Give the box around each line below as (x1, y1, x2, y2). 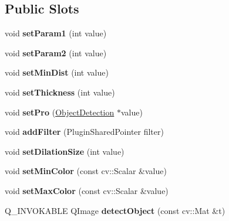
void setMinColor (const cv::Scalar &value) (5, 165, 167, 177)
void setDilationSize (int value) (5, 145, 124, 157)
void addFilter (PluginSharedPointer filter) (5, 125, 164, 138)
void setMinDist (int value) (5, 66, 109, 79)
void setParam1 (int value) (5, 27, 107, 39)
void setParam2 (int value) (5, 46, 107, 59)
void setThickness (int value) (5, 86, 115, 98)
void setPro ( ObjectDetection (5, 106, 114, 118)
